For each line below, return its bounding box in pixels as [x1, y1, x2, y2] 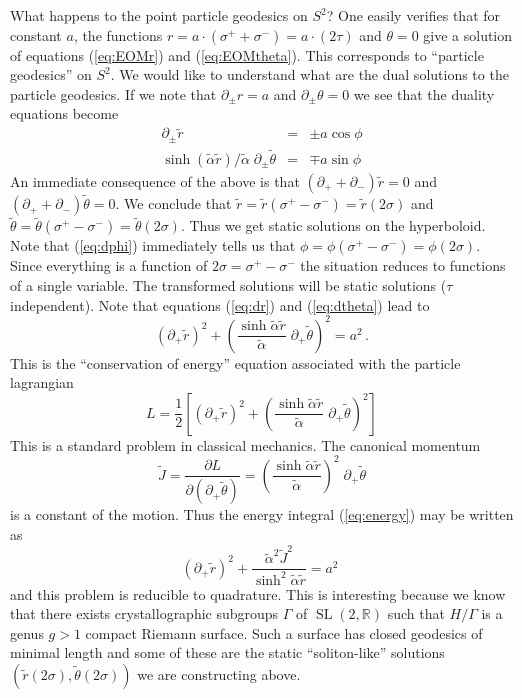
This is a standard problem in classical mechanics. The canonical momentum [10, 434, 481, 455]
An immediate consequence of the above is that [10, 170, 300, 191]
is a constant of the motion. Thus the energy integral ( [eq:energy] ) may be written [10, 504, 514, 525]
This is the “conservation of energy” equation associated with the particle [10, 352, 461, 373]
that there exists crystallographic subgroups [10, 603, 279, 624]
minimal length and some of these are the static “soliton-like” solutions [10, 642, 445, 663]
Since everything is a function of [10, 255, 208, 276]
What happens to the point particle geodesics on [10, 5, 308, 25]
